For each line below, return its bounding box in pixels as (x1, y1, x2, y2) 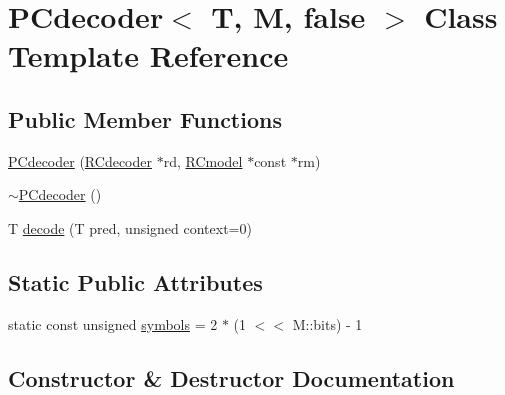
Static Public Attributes (8, 266, 263, 297)
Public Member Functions (8, 103, 282, 134)
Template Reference (8, 35, 289, 76)
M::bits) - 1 (292, 313, 363, 334)
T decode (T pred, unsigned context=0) (8, 217, 252, 238)
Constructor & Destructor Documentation (8, 362, 455, 393)
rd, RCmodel (163, 150, 243, 171)
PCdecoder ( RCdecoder (8, 150, 152, 171)
